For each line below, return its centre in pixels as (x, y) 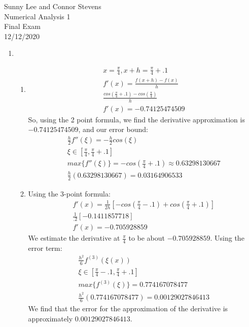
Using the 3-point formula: (69, 193)
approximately (50, 318)
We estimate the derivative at (74, 238)
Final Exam (22, 26)
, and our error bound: (113, 129)
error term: (45, 248)
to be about (147, 238)
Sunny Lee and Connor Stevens (53, 6)
